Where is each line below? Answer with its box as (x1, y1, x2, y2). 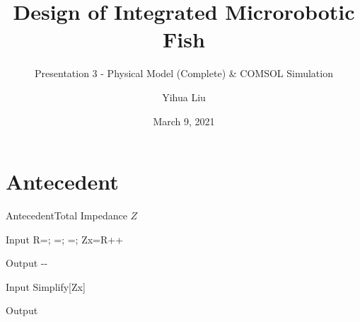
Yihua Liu (162, 89, 206, 104)
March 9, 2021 (153, 113, 215, 128)
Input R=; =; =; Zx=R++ (6, 231, 124, 246)
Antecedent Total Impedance (6, 208, 127, 223)
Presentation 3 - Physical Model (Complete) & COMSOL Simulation (35, 66, 333, 81)
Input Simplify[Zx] (6, 279, 86, 294)
